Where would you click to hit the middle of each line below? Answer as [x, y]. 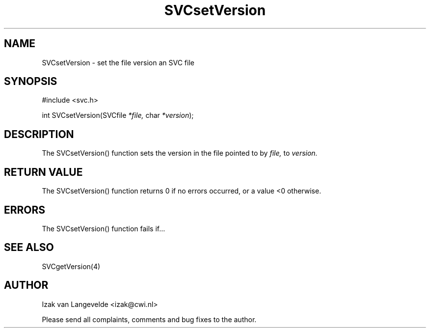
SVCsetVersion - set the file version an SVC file [118, 62]
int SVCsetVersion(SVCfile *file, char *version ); [118, 115]
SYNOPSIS [31, 82]
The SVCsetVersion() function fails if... [104, 228]
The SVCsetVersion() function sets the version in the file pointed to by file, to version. [180, 153]
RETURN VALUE [43, 172]
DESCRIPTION [39, 134]
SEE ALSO [29, 248]
